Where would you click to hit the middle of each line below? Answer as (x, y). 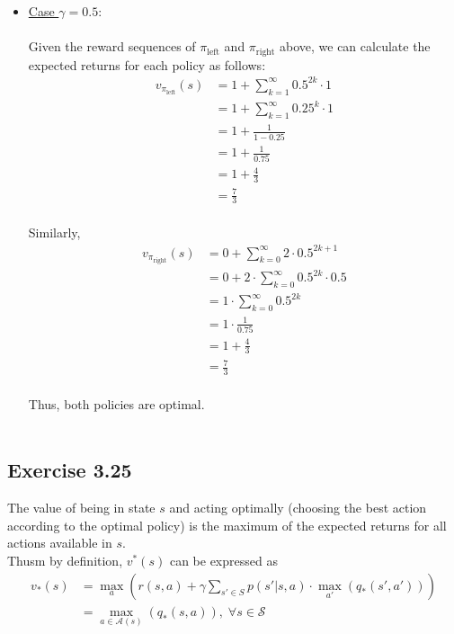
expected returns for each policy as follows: (147, 64)
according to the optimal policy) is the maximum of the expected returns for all (227, 525)
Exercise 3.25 (70, 470)
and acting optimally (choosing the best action (298, 508)
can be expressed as (223, 561)
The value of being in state (81, 508)
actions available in (60, 543)
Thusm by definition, (65, 561)
